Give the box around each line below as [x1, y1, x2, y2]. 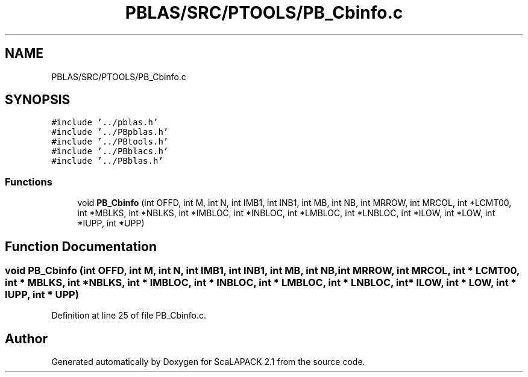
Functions [5, 175, 52, 188]
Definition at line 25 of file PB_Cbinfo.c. [51, 310, 206, 321]
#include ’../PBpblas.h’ [51, 127, 169, 137]
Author [5, 331, 48, 346]
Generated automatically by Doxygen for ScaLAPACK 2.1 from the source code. [51, 357, 365, 367]
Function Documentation [5, 238, 157, 254]
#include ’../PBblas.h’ [51, 156, 163, 166]
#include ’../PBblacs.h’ [51, 146, 169, 157]
